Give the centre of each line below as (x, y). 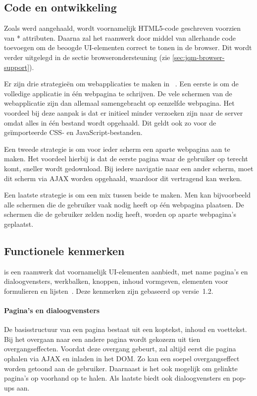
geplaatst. (19, 224)
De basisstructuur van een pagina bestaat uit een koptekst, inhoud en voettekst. (126, 329)
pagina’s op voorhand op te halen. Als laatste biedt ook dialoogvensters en (117, 378)
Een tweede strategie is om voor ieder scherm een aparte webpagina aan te (117, 149)
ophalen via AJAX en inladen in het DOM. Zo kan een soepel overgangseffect (122, 359)
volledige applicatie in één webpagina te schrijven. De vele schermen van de (118, 93)
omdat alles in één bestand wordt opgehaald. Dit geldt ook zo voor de (110, 122)
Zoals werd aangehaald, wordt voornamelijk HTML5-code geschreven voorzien (123, 28)
